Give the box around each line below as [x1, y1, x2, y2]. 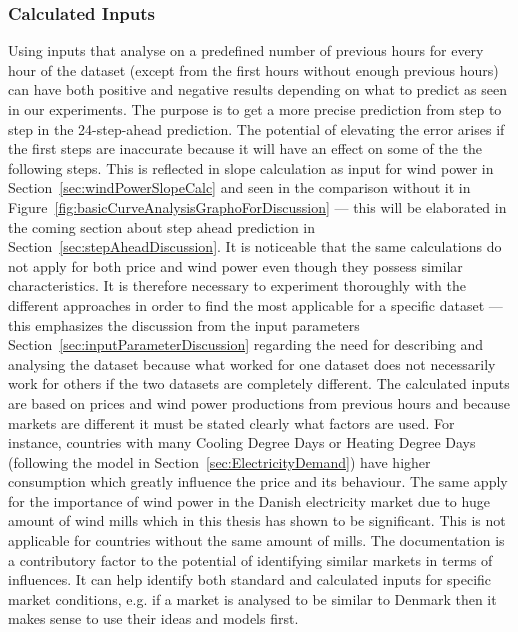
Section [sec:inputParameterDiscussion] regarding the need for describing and [8, 334, 484, 355]
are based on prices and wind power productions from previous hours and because [8, 392, 511, 413]
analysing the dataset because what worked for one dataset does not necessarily [8, 353, 496, 374]
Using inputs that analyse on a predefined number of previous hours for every [8, 40, 484, 61]
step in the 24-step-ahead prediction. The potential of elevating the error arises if [8, 118, 505, 139]
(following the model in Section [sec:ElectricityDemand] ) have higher [8, 451, 431, 472]
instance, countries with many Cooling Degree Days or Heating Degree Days [8, 432, 476, 453]
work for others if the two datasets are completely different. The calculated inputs [8, 373, 510, 394]
